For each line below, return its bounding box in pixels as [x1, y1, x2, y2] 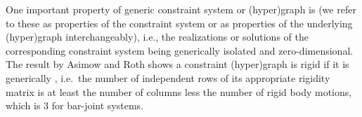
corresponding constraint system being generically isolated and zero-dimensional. [6, 43, 354, 57]
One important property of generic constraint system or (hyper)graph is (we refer [6, 2, 356, 16]
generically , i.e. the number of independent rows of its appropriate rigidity [6, 70, 330, 85]
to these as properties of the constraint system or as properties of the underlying [6, 15, 353, 30]
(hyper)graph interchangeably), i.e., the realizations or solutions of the [6, 29, 309, 44]
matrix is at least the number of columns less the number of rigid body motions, [6, 84, 352, 99]
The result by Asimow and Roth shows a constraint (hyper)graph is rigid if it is [6, 57, 349, 71]
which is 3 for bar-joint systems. [6, 98, 143, 113]
